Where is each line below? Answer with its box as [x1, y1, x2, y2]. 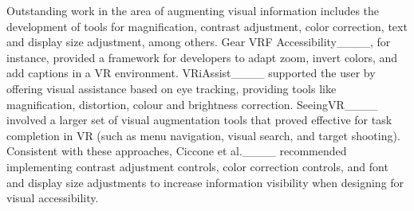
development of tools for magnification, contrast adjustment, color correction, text [6, 18, 408, 34]
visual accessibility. [6, 190, 99, 206]
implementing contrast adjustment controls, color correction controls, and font [6, 158, 388, 174]
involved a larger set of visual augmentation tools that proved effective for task [6, 111, 392, 128]
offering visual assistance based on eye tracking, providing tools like [6, 80, 337, 96]
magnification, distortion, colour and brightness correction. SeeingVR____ [6, 96, 378, 112]
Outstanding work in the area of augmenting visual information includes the [6, 2, 380, 18]
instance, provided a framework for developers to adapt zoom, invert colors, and [6, 49, 398, 65]
